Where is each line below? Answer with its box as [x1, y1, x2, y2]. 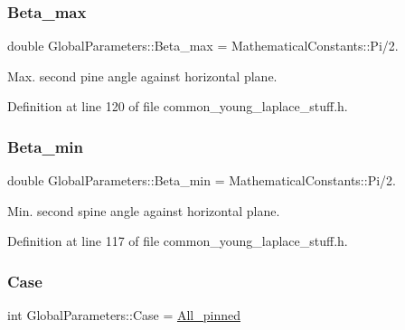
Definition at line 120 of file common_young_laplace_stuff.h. [7, 97, 348, 116]
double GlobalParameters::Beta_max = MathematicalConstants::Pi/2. [7, 36, 399, 55]
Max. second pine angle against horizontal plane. [7, 66, 278, 85]
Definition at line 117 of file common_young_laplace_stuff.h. [7, 231, 348, 250]
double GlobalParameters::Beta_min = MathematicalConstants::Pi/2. [7, 171, 396, 190]
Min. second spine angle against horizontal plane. [7, 201, 280, 220]
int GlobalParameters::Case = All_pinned [7, 306, 240, 325]
